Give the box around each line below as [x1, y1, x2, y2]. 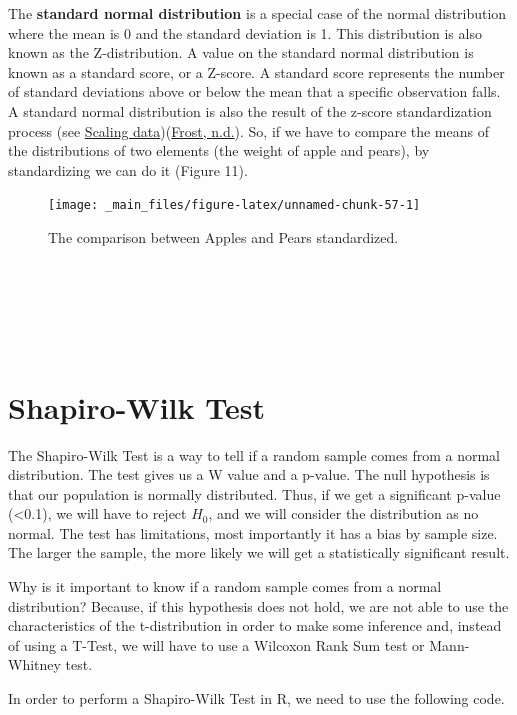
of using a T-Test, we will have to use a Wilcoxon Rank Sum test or [8, 634, 425, 655]
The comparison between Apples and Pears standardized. [48, 227, 399, 247]
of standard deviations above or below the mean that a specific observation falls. [8, 81, 501, 102]
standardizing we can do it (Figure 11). [8, 159, 248, 180]
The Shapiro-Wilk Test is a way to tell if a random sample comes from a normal [8, 444, 500, 465]
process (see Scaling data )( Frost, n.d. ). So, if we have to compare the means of [8, 120, 489, 141]
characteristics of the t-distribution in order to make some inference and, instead [8, 615, 502, 636]
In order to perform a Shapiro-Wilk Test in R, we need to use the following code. [8, 688, 505, 709]
